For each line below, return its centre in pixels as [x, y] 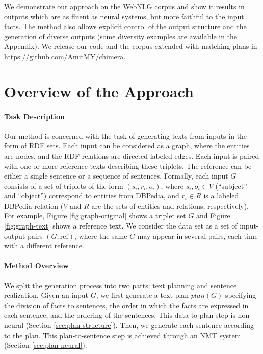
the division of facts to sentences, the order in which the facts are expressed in [126, 305]
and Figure [213, 216]
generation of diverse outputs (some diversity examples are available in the [121, 36]
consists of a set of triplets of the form [64, 185]
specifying [241, 295]
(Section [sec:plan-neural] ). [46, 345]
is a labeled [221, 196]
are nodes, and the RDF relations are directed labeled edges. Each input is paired [132, 155]
